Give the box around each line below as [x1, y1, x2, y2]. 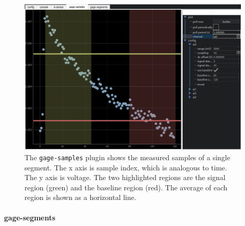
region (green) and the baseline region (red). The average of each [24, 182, 228, 192]
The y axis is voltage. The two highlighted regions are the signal [24, 172, 226, 183]
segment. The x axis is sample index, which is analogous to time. [24, 162, 227, 172]
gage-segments [4, 212, 56, 222]
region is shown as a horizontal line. [24, 192, 136, 203]
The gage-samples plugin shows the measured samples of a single [24, 152, 230, 162]
